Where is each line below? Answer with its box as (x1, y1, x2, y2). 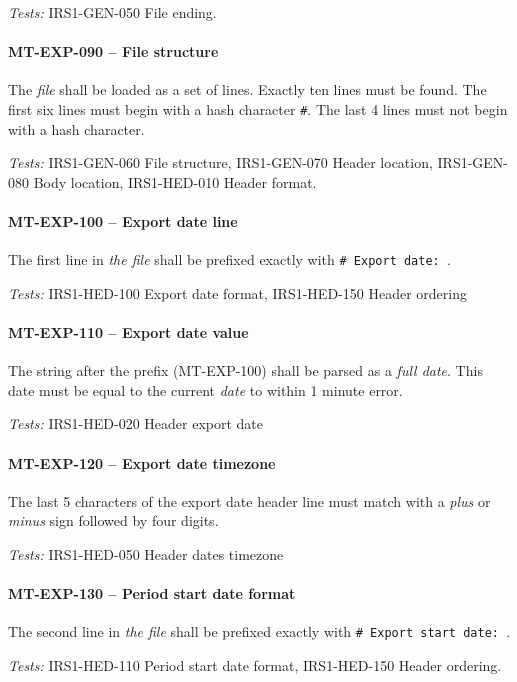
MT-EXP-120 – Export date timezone (8, 452, 276, 473)
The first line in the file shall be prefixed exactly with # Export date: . (8, 249, 451, 270)
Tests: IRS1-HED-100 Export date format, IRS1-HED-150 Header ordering (8, 282, 467, 303)
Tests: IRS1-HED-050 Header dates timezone (8, 544, 284, 565)
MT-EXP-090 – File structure (8, 41, 219, 62)
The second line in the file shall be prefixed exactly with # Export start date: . (8, 621, 511, 642)
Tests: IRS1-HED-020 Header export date (8, 413, 264, 434)
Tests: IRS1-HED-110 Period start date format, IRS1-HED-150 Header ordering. (8, 655, 502, 676)
